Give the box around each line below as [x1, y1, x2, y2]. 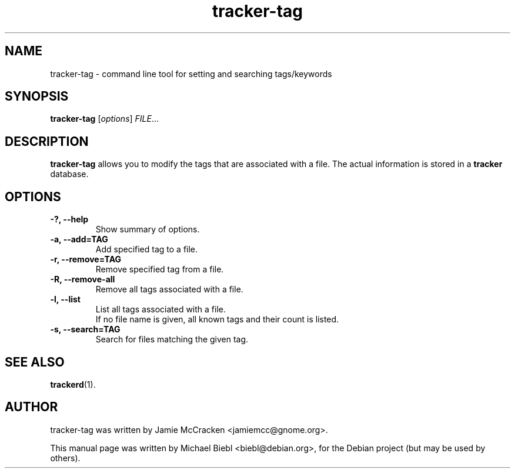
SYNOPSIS [5, 89, 69, 104]
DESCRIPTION [5, 134, 89, 149]
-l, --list [50, 294, 81, 305]
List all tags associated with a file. [95, 304, 226, 315]
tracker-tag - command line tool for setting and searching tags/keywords [50, 68, 332, 79]
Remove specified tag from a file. [95, 264, 224, 275]
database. [50, 169, 89, 179]
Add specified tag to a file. [95, 244, 198, 255]
